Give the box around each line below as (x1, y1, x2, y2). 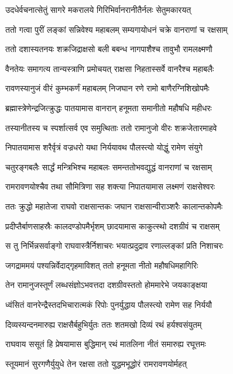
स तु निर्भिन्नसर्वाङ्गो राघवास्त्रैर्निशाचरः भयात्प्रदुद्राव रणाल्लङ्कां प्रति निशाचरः (5, 239, 224, 252)
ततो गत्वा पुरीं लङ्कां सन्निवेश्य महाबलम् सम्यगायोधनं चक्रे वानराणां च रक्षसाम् (5, 23, 228, 35)
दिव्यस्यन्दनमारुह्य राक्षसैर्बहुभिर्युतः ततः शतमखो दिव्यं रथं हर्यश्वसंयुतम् (5, 318, 202, 330)
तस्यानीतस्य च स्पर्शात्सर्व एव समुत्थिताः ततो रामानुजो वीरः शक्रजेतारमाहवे (5, 121, 217, 133)
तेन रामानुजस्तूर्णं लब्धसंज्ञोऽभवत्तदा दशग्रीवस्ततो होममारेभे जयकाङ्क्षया (5, 279, 207, 291)
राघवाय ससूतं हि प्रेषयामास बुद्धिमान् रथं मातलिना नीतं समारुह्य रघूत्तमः (5, 338, 206, 350)
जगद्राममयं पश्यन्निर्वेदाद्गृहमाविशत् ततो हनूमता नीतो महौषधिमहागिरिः (5, 259, 198, 271)
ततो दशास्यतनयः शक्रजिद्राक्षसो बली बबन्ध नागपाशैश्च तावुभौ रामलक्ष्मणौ (5, 43, 213, 55)
